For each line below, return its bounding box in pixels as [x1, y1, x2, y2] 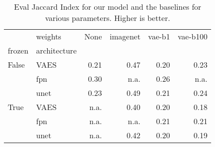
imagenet [109, 31, 141, 42]
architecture [36, 45, 77, 56]
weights [36, 31, 61, 42]
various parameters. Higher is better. [45, 12, 170, 23]
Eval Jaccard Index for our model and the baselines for [14, 1, 201, 12]
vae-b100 [178, 31, 208, 42]
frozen [8, 45, 29, 56]
